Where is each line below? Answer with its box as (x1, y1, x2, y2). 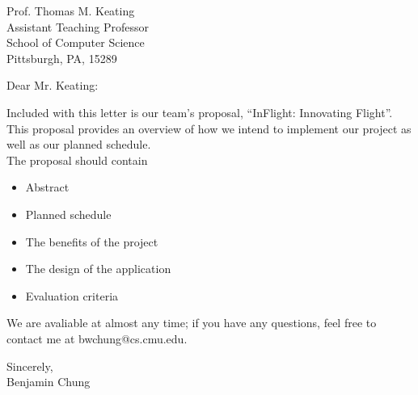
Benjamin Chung (6, 373, 91, 390)
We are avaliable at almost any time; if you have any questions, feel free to (6, 314, 377, 331)
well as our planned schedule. (6, 136, 151, 153)
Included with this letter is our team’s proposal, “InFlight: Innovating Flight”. (6, 103, 393, 120)
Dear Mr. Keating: (6, 77, 99, 94)
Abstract (25, 179, 70, 195)
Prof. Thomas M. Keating (6, 2, 135, 19)
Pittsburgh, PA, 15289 (6, 49, 117, 66)
